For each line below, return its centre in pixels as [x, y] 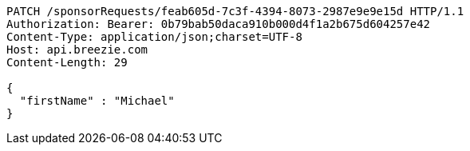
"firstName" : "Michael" [97, 101]
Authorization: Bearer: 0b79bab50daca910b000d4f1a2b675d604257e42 [219, 24]
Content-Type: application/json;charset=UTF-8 [154, 37]
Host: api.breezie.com [77, 50]
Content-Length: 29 [67, 62]
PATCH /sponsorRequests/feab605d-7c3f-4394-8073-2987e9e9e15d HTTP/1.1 [235, 11]
